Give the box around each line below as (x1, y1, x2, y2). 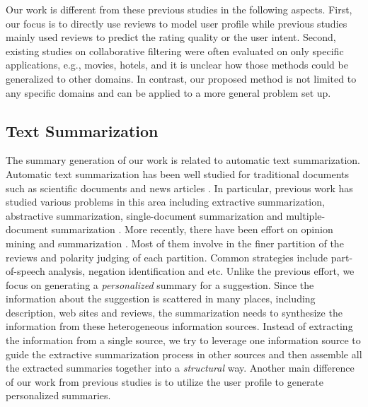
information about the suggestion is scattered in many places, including (6, 291, 316, 306)
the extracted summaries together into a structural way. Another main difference (6, 360, 355, 375)
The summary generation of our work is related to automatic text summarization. (6, 153, 360, 167)
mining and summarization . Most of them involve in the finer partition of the (6, 235, 344, 250)
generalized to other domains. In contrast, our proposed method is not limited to (6, 71, 357, 85)
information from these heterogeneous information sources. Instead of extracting (6, 319, 353, 334)
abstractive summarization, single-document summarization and (6, 208, 283, 223)
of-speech (6, 264, 45, 278)
